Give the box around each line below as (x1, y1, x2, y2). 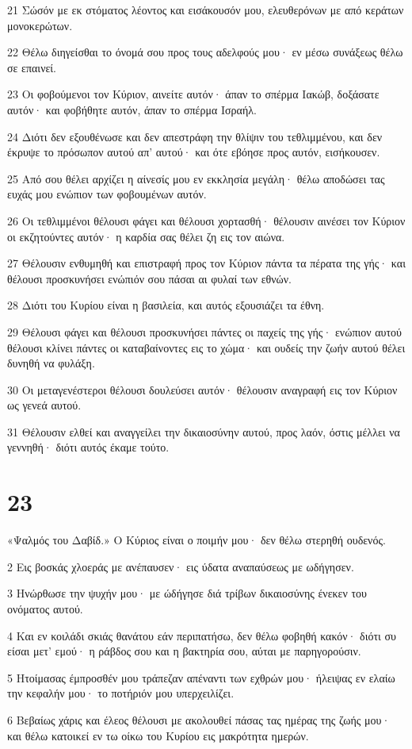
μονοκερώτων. (7, 17, 73, 33)
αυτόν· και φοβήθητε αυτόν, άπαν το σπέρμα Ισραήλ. (7, 101, 257, 117)
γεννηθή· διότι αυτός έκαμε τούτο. (7, 439, 170, 455)
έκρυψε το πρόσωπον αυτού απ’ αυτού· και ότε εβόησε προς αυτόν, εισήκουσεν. (7, 144, 380, 160)
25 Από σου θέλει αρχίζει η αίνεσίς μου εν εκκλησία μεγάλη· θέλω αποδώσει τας (7, 170, 385, 186)
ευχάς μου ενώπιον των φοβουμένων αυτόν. (7, 186, 207, 202)
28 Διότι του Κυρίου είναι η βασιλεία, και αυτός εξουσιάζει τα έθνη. (7, 297, 325, 313)
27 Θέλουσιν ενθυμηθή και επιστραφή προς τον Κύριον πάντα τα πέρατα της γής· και (7, 255, 406, 271)
